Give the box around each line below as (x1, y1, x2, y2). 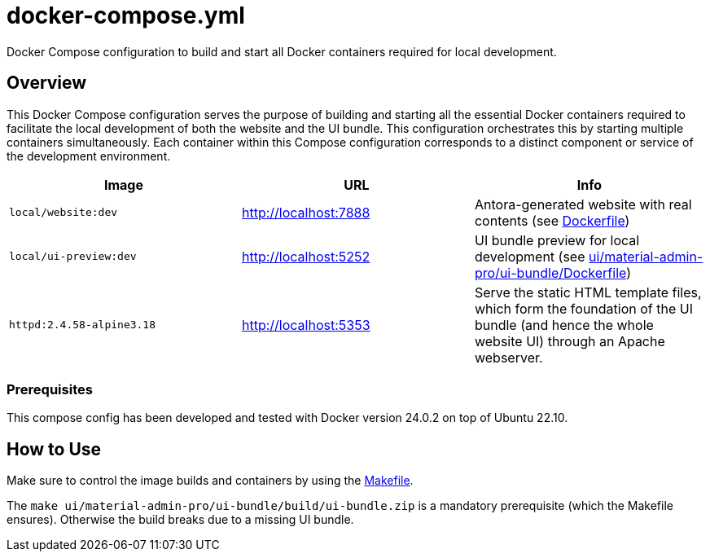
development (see (474, 248, 585, 265)
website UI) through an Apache (474, 332, 665, 349)
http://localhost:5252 (241, 248, 370, 265)
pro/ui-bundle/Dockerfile (474, 264, 627, 281)
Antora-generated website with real (474, 196, 692, 213)
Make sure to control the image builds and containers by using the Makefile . (7, 473, 414, 488)
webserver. (474, 349, 543, 366)
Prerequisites (7, 380, 93, 398)
